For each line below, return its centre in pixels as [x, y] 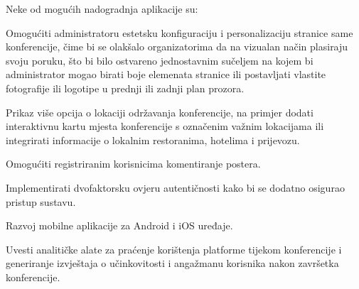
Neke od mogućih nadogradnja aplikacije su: [102, 9]
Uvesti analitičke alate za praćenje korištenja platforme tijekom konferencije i [174, 249]
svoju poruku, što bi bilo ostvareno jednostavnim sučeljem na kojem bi [160, 60]
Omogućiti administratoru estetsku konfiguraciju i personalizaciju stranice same [179, 32]
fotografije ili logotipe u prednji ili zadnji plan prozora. [125, 88]
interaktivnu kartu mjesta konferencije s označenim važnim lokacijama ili [165, 126]
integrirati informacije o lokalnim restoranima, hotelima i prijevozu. [153, 140]
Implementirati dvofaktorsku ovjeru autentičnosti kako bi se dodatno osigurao [175, 187]
